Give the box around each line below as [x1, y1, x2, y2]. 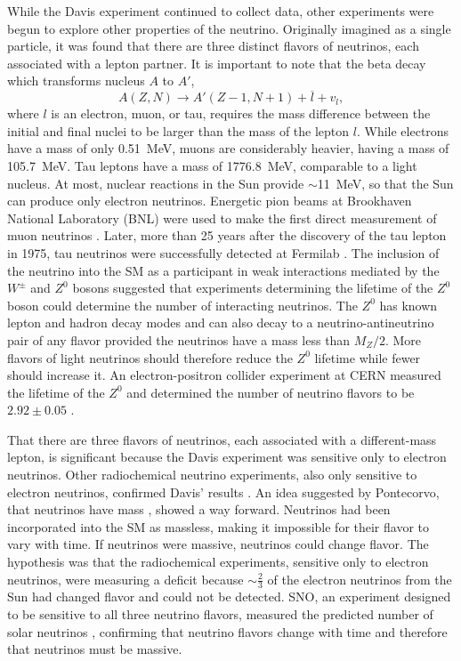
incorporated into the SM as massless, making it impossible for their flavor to [7, 517, 430, 536]
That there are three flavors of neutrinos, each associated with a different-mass [7, 430, 437, 448]
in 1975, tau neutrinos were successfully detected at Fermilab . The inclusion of [7, 243, 440, 262]
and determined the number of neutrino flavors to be [126, 383, 415, 401]
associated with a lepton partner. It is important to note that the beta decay [7, 53, 426, 72]
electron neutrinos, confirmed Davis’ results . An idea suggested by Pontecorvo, [7, 482, 440, 501]
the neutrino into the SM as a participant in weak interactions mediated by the [7, 261, 440, 279]
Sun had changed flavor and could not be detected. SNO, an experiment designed [7, 587, 451, 606]
